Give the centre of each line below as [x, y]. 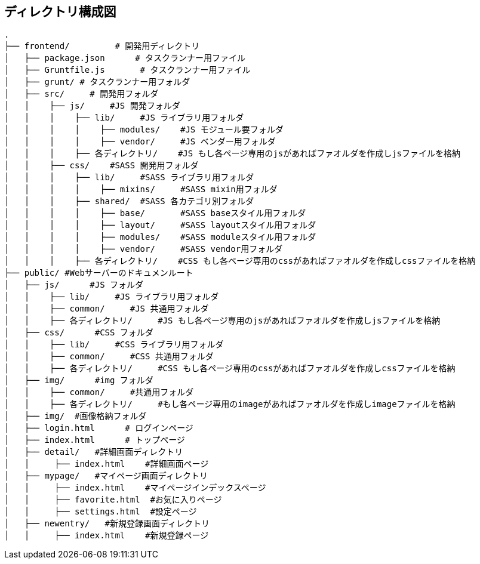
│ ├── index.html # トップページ [95, 440]
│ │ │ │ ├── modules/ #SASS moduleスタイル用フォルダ [160, 237]
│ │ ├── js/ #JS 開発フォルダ [92, 106]
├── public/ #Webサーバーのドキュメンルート [99, 273]
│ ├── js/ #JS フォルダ [74, 285]
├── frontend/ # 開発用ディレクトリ [102, 46]
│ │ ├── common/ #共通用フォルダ [99, 392]
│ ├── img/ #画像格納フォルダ [76, 416]
